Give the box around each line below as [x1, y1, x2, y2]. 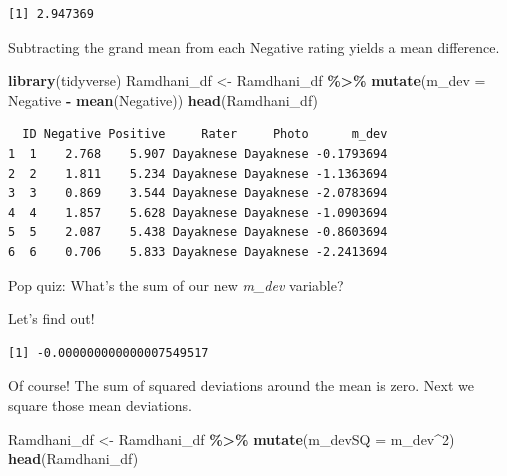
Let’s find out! [8, 308, 95, 329]
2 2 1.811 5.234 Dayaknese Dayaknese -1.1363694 [8, 166, 388, 181]
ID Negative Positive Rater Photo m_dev [22, 127, 388, 142]
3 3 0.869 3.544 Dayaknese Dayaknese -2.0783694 [8, 186, 388, 201]
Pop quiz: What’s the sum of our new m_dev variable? [8, 274, 344, 295]
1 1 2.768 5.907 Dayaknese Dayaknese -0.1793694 [8, 146, 388, 161]
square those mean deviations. [8, 394, 192, 415]
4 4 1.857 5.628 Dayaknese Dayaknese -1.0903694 [8, 205, 388, 220]
